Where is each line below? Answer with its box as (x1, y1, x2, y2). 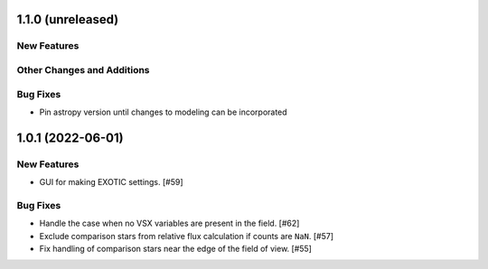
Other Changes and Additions (16, 63, 150, 76)
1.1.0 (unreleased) (16, 12, 119, 27)
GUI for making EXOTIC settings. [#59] (39, 177, 184, 188)
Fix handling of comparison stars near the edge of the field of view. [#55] (39, 243, 312, 254)
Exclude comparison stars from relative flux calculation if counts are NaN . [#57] (39, 230, 334, 241)
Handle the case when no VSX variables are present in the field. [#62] (39, 218, 300, 229)
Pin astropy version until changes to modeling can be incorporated (39, 107, 288, 117)
